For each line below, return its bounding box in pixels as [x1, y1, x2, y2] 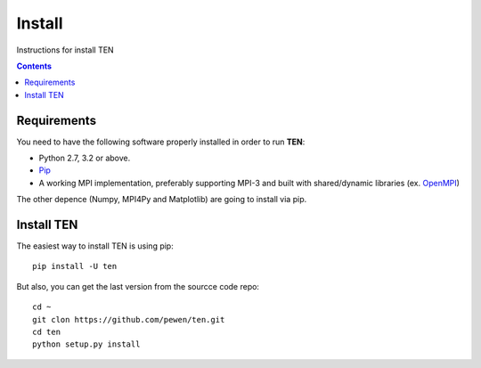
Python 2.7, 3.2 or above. [38, 152, 131, 164]
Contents [16, 61, 53, 71]
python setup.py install [32, 339, 141, 349]
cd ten [32, 327, 61, 338]
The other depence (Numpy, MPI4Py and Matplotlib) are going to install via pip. [16, 194, 307, 205]
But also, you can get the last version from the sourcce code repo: [16, 281, 260, 291]
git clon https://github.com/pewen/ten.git [32, 315, 225, 324]
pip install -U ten [32, 261, 118, 272]
